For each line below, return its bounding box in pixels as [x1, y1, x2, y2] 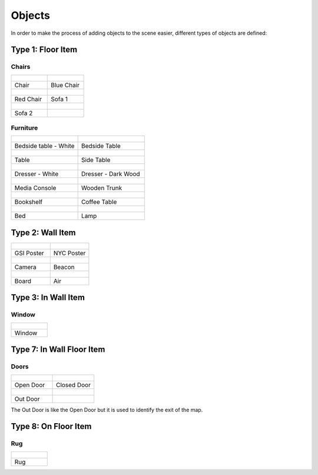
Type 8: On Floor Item [11, 421, 92, 431]
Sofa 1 [51, 95, 68, 103]
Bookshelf [14, 198, 43, 206]
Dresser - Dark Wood [81, 170, 141, 178]
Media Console [14, 184, 57, 192]
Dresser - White [14, 170, 59, 178]
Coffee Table [81, 198, 117, 206]
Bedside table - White [14, 142, 75, 150]
